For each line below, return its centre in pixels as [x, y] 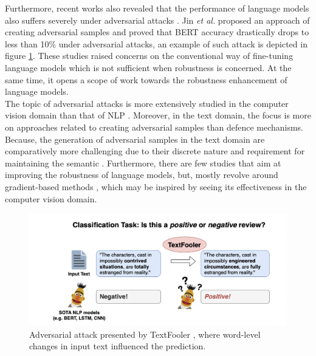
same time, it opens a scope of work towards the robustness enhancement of [146, 79]
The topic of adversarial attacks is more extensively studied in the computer [147, 103]
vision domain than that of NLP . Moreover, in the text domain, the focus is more [158, 115]
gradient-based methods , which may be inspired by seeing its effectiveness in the [156, 186]
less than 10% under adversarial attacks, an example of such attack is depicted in [156, 43]
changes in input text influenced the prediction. [118, 346]
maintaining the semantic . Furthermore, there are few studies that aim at [143, 163]
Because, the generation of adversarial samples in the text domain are [135, 139]
